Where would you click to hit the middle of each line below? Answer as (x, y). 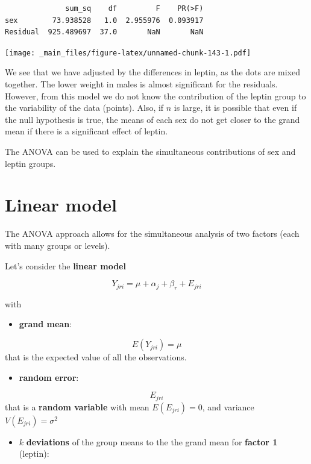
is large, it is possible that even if (235, 108)
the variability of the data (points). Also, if (84, 108)
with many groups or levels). (58, 245)
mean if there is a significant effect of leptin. (86, 131)
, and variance (228, 406)
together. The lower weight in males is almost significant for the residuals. (141, 84)
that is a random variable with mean (77, 406)
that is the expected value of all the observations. (96, 357)
